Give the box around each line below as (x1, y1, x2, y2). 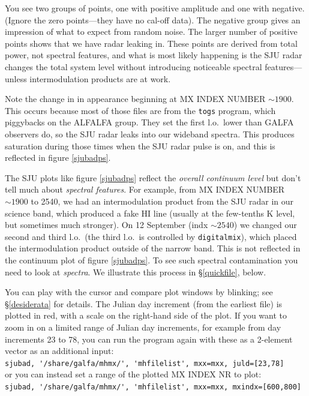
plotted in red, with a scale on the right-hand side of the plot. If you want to (5, 309, 287, 322)
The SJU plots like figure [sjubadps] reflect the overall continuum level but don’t (5, 171, 301, 184)
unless (5, 72, 27, 85)
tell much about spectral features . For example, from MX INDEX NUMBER (5, 183, 285, 196)
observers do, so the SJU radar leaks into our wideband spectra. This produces (5, 128, 295, 140)
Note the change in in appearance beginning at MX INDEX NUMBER (5, 92, 266, 105)
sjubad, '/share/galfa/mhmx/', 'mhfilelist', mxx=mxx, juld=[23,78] (5, 359, 284, 368)
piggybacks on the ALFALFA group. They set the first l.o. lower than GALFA (5, 116, 294, 128)
